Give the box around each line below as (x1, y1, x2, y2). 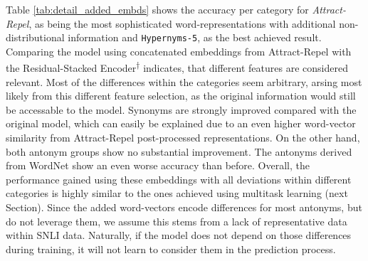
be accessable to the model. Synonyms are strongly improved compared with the (6, 102, 357, 117)
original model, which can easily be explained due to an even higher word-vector (6, 116, 356, 131)
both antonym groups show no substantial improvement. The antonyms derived (6, 144, 352, 159)
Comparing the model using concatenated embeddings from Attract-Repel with (6, 43, 352, 58)
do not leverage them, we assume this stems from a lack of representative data (6, 213, 347, 228)
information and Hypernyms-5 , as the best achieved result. (68, 30, 322, 45)
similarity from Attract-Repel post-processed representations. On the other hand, (6, 130, 360, 145)
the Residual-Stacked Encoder (6, 60, 137, 75)
